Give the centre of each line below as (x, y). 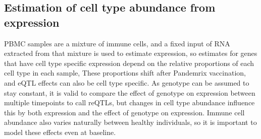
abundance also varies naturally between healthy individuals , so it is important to (130, 122)
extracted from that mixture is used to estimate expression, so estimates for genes (131, 53)
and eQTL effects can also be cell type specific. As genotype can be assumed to (127, 82)
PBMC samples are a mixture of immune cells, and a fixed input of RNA (117, 43)
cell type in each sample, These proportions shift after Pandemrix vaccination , (125, 73)
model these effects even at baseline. (60, 132)
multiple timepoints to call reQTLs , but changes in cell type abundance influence (129, 102)
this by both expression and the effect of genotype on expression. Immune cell (124, 112)
